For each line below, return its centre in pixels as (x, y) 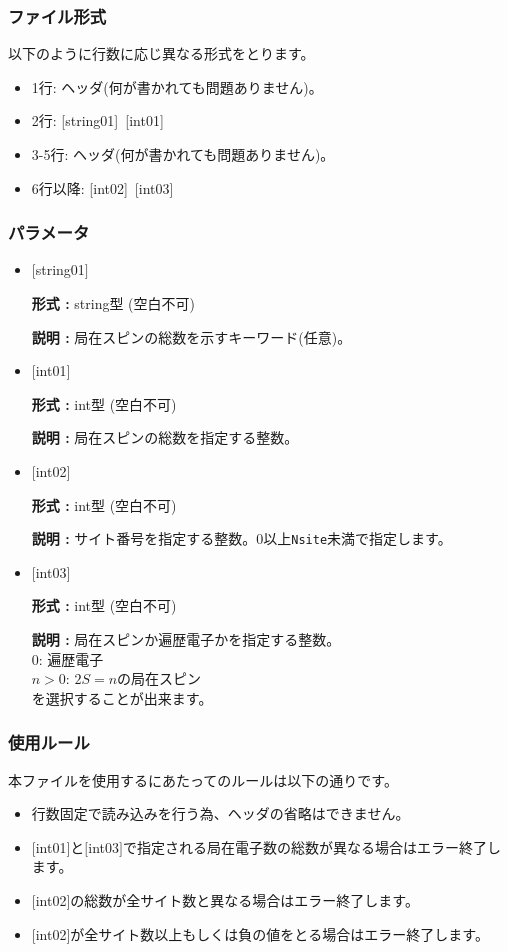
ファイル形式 (57, 15)
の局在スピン (159, 678)
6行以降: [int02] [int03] (102, 187)
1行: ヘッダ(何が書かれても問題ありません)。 (177, 86)
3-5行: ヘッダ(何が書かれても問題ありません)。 (183, 154)
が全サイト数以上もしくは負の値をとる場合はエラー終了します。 (279, 933)
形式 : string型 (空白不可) (113, 303)
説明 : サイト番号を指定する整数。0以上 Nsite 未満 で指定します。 (241, 538)
